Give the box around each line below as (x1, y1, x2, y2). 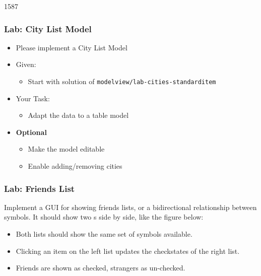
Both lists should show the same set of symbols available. (16, 229, 192, 239)
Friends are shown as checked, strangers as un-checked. (16, 262, 185, 273)
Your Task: (16, 93, 50, 103)
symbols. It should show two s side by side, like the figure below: (4, 212, 204, 222)
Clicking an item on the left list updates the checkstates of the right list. (16, 245, 240, 256)
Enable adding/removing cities (28, 161, 122, 171)
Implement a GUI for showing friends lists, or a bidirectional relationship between (4, 201, 257, 212)
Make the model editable (28, 144, 105, 154)
